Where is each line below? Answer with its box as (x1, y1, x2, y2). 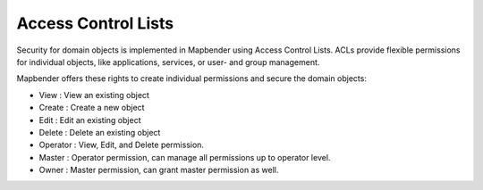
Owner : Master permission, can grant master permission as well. (38, 165, 279, 176)
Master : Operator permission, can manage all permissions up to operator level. (38, 152, 331, 162)
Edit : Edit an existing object (38, 114, 141, 125)
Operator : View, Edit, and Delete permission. (38, 139, 205, 151)
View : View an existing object (38, 89, 149, 100)
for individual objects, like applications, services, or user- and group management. (16, 56, 320, 67)
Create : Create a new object (38, 103, 145, 113)
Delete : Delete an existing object (38, 127, 161, 137)
